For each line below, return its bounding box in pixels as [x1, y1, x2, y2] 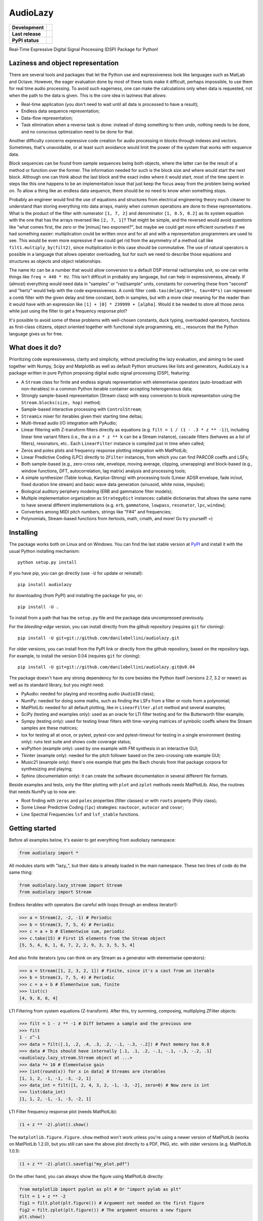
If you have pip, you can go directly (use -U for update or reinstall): [9, 570, 143, 576]
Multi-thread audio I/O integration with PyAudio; [21, 420, 117, 426]
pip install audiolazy [18, 582, 72, 587]
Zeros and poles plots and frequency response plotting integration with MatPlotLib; [21, 447, 188, 453]
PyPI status [12, 37, 39, 43]
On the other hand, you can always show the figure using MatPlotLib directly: [9, 1174, 164, 1179]
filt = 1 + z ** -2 [19, 1193, 66, 1199]
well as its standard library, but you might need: [9, 682, 104, 688]
